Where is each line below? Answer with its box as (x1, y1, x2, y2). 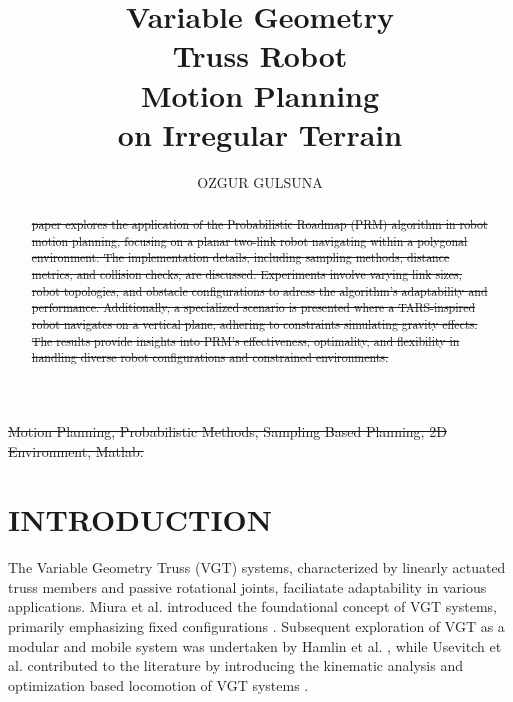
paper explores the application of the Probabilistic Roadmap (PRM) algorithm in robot (31, 216, 488, 233)
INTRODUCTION (8, 499, 273, 540)
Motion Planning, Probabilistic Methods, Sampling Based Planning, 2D (8, 420, 447, 441)
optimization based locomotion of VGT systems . (8, 674, 309, 695)
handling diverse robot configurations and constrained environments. (31, 349, 389, 366)
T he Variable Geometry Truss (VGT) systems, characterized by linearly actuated (8, 557, 506, 578)
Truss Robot (172, 35, 348, 76)
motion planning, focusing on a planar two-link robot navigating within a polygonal (31, 232, 468, 249)
